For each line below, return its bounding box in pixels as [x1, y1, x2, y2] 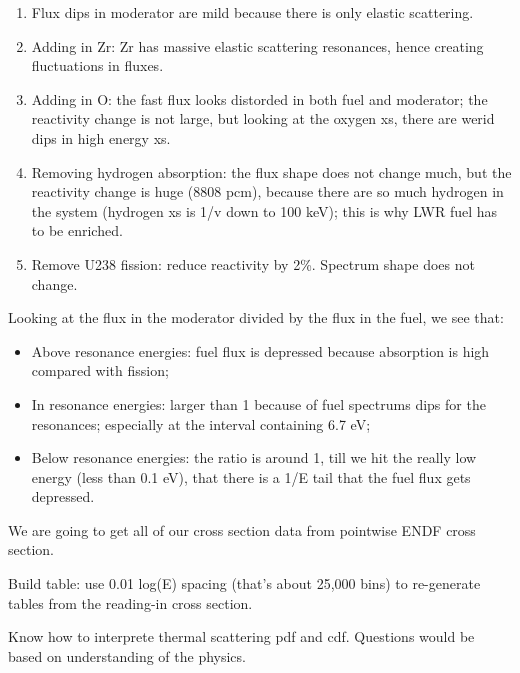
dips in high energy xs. [31, 127, 171, 148]
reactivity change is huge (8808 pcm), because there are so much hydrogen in [31, 181, 504, 202]
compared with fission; [31, 360, 169, 381]
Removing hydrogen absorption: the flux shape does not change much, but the [31, 161, 512, 182]
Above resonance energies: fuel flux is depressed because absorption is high [31, 340, 490, 361]
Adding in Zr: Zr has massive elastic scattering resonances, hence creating [31, 35, 484, 56]
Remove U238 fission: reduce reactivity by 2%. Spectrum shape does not [31, 253, 475, 274]
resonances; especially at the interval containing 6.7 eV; [31, 413, 371, 434]
